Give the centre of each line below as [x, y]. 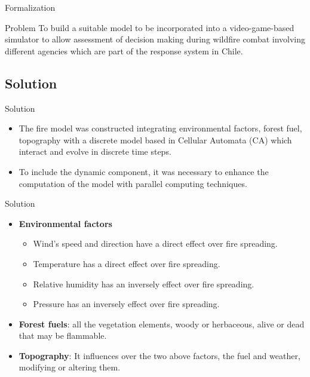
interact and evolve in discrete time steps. [95, 151]
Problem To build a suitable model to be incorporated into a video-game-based [150, 27]
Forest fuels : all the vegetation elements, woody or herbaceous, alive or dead [162, 324]
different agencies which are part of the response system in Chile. [124, 50]
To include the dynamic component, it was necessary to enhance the [144, 171]
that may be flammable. [63, 335]
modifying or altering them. [70, 367]
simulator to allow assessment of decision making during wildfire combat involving [155, 39]
